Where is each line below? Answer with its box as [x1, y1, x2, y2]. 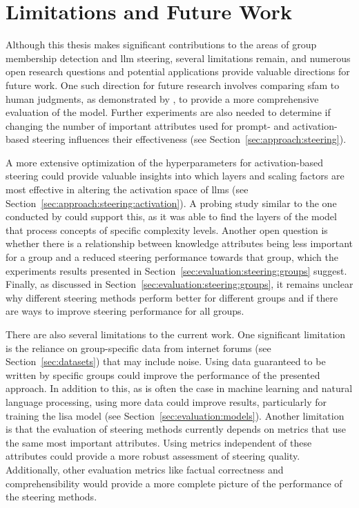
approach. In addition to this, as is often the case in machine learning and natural [6, 381, 353, 395]
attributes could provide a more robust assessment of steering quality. [6, 449, 300, 463]
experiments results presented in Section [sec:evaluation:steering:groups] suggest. [6, 263, 347, 277]
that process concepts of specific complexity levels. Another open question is [6, 222, 328, 237]
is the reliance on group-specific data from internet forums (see [6, 340, 271, 355]
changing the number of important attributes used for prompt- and [6, 118, 290, 133]
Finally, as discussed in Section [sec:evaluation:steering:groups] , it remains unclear [6, 277, 353, 291]
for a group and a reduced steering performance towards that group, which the [6, 250, 338, 264]
